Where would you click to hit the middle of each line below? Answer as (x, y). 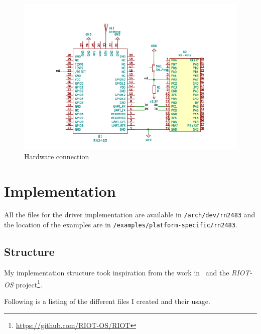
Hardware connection (57, 156)
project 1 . (29, 283)
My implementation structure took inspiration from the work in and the (117, 272)
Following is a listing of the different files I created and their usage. (107, 301)
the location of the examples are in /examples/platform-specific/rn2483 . (121, 225)
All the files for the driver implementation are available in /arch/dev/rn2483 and (130, 215)
